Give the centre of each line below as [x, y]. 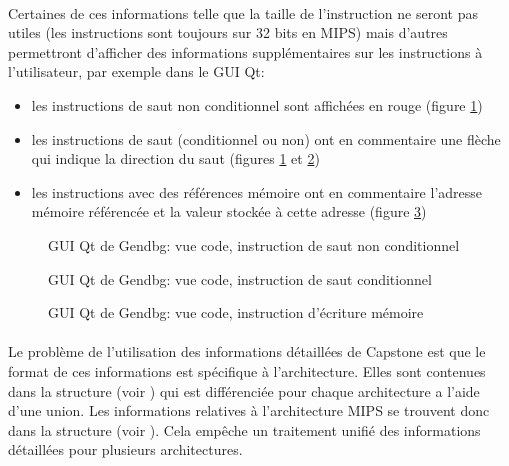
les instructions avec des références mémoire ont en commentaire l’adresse [257, 191]
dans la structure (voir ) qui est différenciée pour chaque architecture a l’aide [244, 390]
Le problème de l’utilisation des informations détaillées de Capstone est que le [247, 351]
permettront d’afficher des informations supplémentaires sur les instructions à [245, 51]
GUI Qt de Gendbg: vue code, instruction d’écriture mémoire [236, 312]
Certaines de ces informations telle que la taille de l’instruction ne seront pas [243, 12]
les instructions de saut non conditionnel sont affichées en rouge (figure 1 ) [257, 104]
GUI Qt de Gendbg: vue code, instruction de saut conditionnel [240, 278]
